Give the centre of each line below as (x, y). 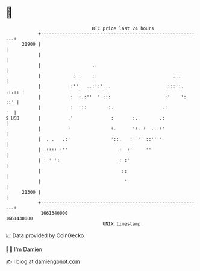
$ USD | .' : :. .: (85, 118)
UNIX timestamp (122, 224)
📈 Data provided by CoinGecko (45, 235)
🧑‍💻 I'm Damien (24, 249)
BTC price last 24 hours (123, 28)
